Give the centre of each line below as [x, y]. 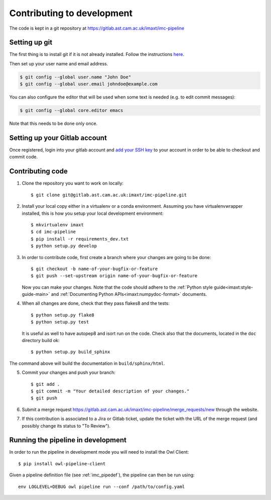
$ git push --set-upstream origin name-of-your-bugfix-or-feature [114, 276]
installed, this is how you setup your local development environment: [93, 213]
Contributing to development [71, 13]
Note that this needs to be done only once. [53, 124]
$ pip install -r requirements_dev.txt [80, 239]
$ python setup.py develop [64, 246]
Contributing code [38, 171]
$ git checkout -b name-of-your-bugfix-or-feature [94, 269]
